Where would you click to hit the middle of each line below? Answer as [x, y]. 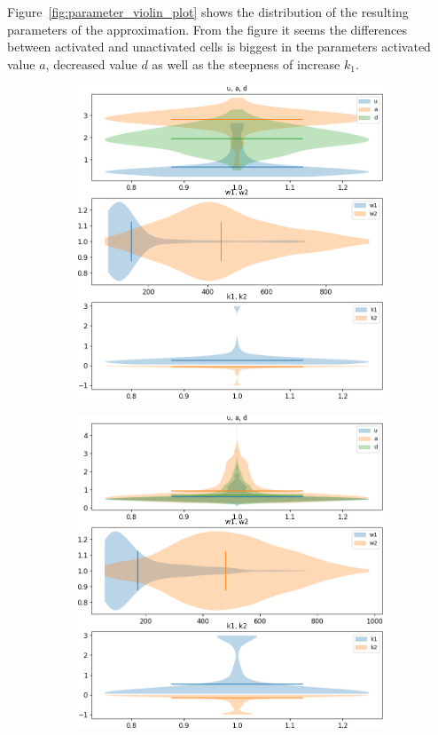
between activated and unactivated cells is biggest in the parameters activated [219, 47]
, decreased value [91, 63]
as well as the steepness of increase [246, 63]
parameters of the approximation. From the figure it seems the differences [207, 29]
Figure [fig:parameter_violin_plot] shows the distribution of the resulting [208, 12]
